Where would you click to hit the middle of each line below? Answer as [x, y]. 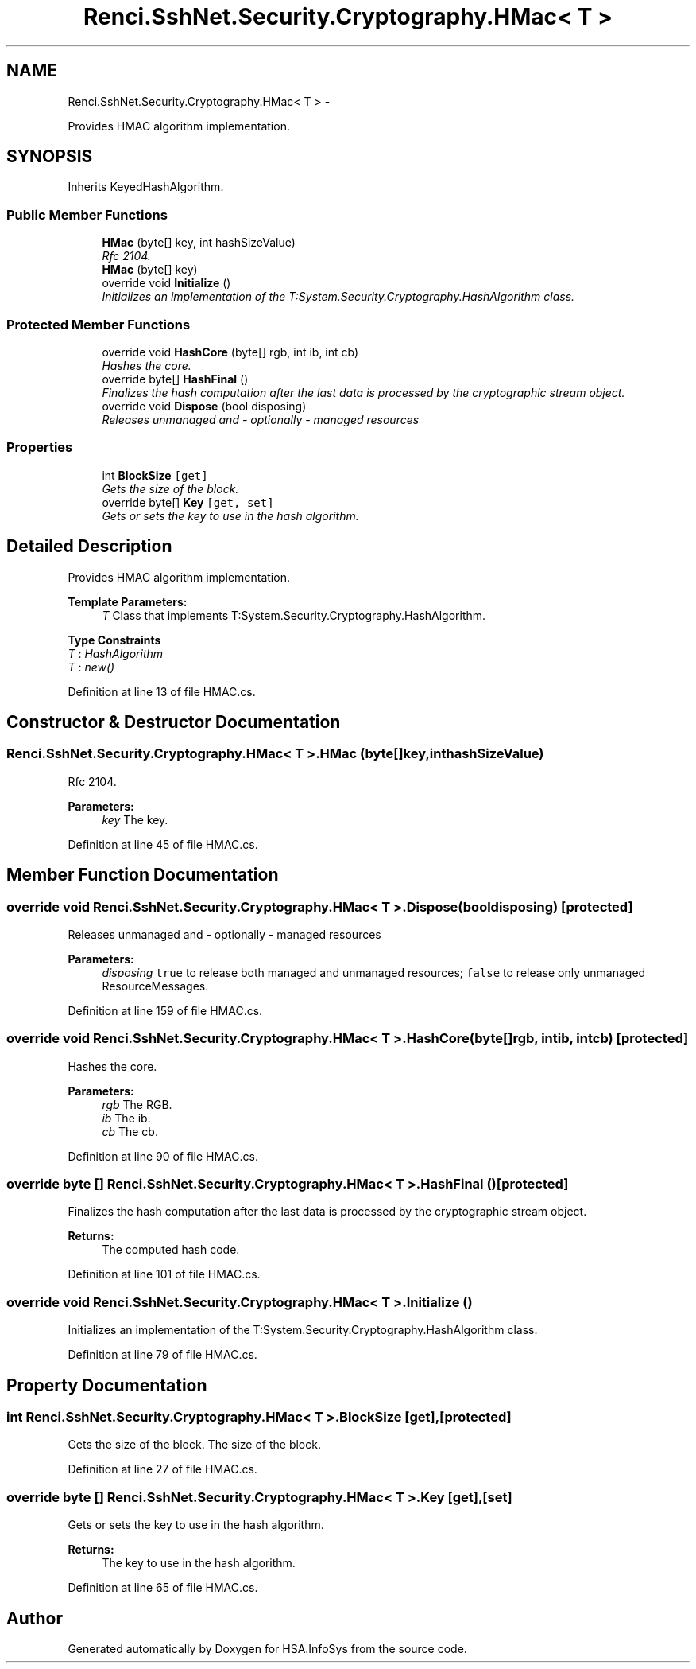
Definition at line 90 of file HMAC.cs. [163, 1156]
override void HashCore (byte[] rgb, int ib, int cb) [230, 352]
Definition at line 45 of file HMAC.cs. [163, 844]
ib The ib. [126, 1118]
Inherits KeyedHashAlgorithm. [146, 187]
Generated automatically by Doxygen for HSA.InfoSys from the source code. [267, 1649]
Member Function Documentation [143, 875]
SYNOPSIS [50, 157]
